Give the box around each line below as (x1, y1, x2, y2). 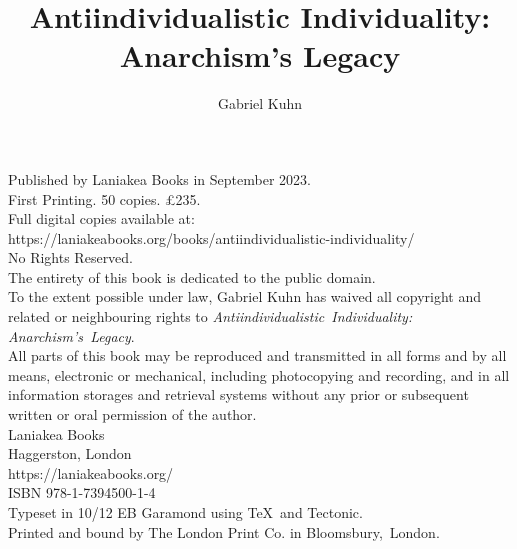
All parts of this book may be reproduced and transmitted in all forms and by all (8, 345, 507, 366)
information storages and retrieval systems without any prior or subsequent (8, 384, 469, 405)
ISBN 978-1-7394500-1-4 (8, 482, 156, 503)
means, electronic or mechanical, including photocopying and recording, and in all (8, 364, 510, 385)
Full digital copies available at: (8, 208, 195, 229)
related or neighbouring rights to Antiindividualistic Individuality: (8, 306, 413, 327)
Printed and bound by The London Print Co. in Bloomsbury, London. (8, 521, 440, 542)
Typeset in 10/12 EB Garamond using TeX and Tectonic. (8, 502, 363, 522)
